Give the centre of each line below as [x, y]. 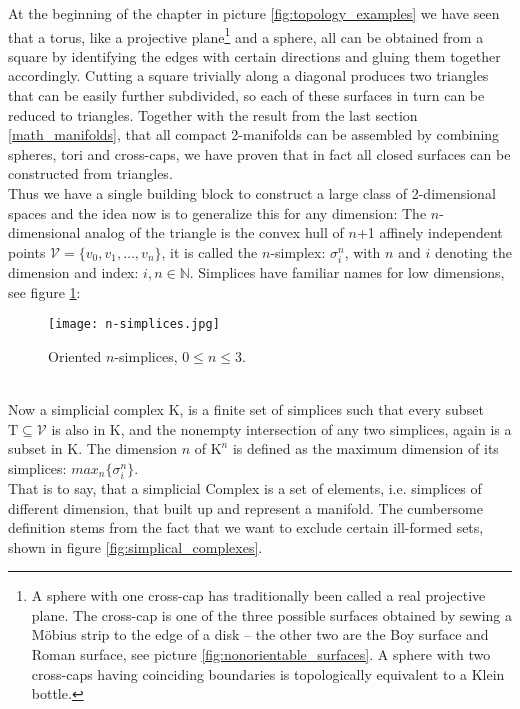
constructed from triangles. [90, 173]
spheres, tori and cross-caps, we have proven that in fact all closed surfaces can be [259, 153]
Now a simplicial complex [86, 408]
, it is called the [209, 251]
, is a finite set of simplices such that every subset [331, 408]
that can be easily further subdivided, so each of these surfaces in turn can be [246, 95]
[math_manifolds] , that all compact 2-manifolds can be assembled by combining [254, 134]
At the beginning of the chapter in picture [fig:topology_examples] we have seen [254, 13]
